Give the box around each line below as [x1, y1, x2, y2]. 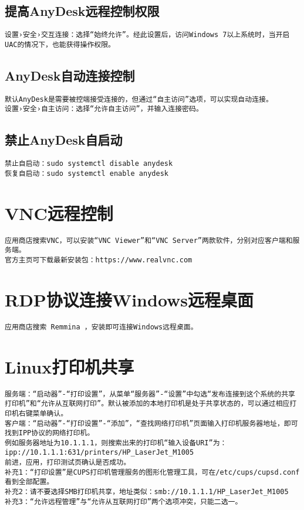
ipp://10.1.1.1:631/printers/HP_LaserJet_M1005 [5, 448, 194, 457]
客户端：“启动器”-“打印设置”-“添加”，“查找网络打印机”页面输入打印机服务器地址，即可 [5, 419, 298, 428]
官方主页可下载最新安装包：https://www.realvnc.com [5, 255, 192, 264]
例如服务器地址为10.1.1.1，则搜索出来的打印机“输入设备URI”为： [5, 438, 227, 447]
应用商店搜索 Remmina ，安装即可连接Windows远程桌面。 [5, 322, 198, 331]
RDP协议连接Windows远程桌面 [5, 287, 254, 311]
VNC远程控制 [5, 201, 113, 225]
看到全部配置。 [5, 478, 54, 486]
